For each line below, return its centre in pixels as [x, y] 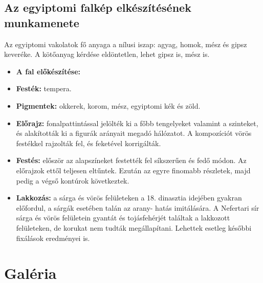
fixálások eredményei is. [53, 238]
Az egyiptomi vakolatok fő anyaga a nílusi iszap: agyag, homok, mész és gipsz [126, 44]
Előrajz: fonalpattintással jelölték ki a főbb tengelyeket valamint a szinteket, [137, 123]
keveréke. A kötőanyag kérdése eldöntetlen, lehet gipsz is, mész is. [107, 54]
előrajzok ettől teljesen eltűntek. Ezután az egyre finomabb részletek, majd [133, 170]
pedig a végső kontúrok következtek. [73, 180]
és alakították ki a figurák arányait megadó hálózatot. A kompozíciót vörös [134, 133]
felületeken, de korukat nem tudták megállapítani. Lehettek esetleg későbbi [134, 227]
